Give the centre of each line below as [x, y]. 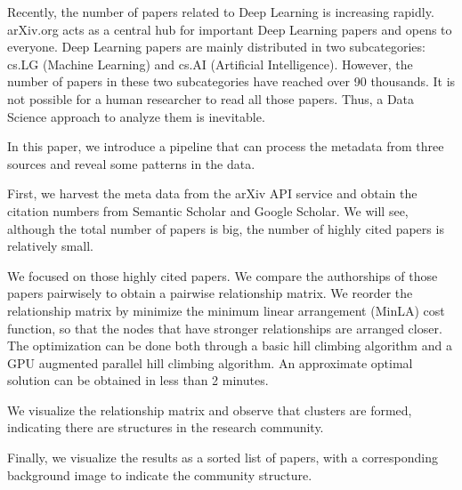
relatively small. [50, 246]
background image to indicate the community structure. [160, 474]
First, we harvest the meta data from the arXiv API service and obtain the [212, 193]
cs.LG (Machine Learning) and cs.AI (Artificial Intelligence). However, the [210, 64]
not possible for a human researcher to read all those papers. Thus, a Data [211, 98]
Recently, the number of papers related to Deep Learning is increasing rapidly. [221, 12]
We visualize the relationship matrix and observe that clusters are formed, [210, 410]
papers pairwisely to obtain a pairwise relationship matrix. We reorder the [210, 293]
